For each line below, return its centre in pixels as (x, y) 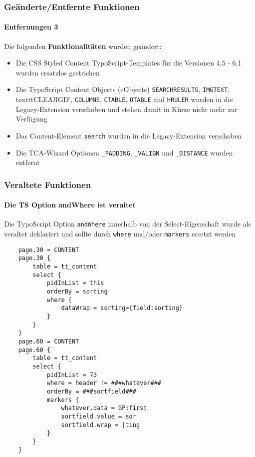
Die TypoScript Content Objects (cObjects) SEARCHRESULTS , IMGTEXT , (123, 89)
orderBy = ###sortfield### (91, 391)
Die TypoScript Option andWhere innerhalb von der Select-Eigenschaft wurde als (128, 224)
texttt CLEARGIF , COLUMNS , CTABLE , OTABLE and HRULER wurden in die (124, 99)
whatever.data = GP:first (104, 408)
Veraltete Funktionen (48, 184)
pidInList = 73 (72, 375)
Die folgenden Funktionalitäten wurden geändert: (83, 46)
